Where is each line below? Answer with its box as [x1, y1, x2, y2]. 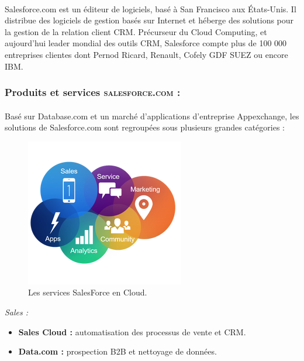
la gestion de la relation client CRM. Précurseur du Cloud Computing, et [5, 25, 267, 37]
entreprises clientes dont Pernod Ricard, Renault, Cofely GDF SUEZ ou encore [5, 48, 288, 60]
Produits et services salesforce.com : [5, 85, 181, 99]
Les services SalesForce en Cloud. [28, 286, 147, 298]
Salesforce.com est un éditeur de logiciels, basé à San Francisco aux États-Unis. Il [5, 2, 296, 15]
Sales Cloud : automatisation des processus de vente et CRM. [18, 325, 246, 338]
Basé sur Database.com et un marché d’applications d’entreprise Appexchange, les [5, 109, 299, 122]
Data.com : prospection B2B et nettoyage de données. [18, 345, 217, 357]
